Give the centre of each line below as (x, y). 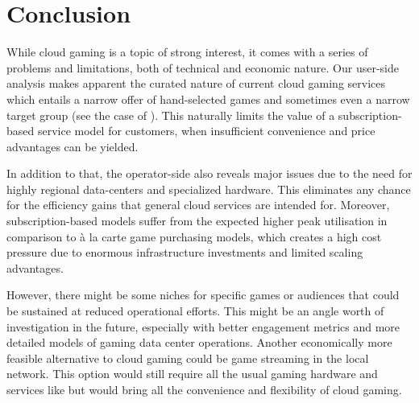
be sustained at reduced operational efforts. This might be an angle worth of (195, 311)
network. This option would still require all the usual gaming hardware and (192, 374)
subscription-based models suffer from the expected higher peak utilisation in (197, 221)
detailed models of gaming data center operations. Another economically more (199, 342)
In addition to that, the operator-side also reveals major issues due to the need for (209, 173)
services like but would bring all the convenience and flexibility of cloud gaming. (204, 389)
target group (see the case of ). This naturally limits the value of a (171, 115)
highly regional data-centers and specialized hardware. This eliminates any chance (209, 189)
